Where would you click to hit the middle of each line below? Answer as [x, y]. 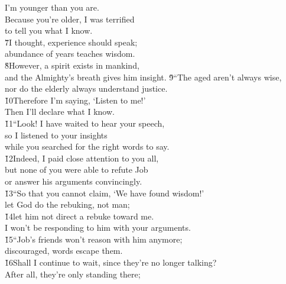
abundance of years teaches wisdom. [70, 54]
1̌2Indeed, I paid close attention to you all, [82, 158]
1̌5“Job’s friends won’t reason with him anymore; [94, 239]
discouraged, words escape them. [64, 251]
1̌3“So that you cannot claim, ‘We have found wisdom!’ [105, 193]
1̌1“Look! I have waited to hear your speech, [85, 123]
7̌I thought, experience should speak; [71, 42]
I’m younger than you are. [52, 7]
